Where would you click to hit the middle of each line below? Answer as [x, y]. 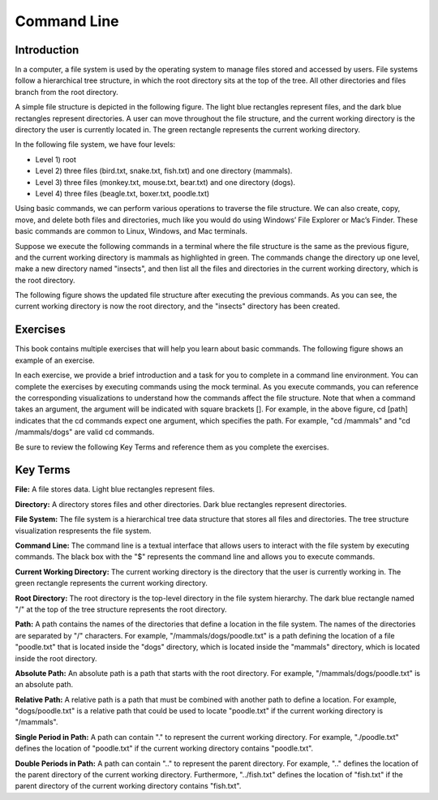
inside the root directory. [56, 658]
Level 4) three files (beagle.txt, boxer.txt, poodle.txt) [122, 193]
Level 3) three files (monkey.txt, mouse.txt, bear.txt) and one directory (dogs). [165, 182]
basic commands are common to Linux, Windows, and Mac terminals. [131, 231]
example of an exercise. [55, 360]
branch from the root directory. [67, 92]
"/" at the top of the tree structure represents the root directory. [121, 609]
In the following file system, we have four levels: [95, 144]
